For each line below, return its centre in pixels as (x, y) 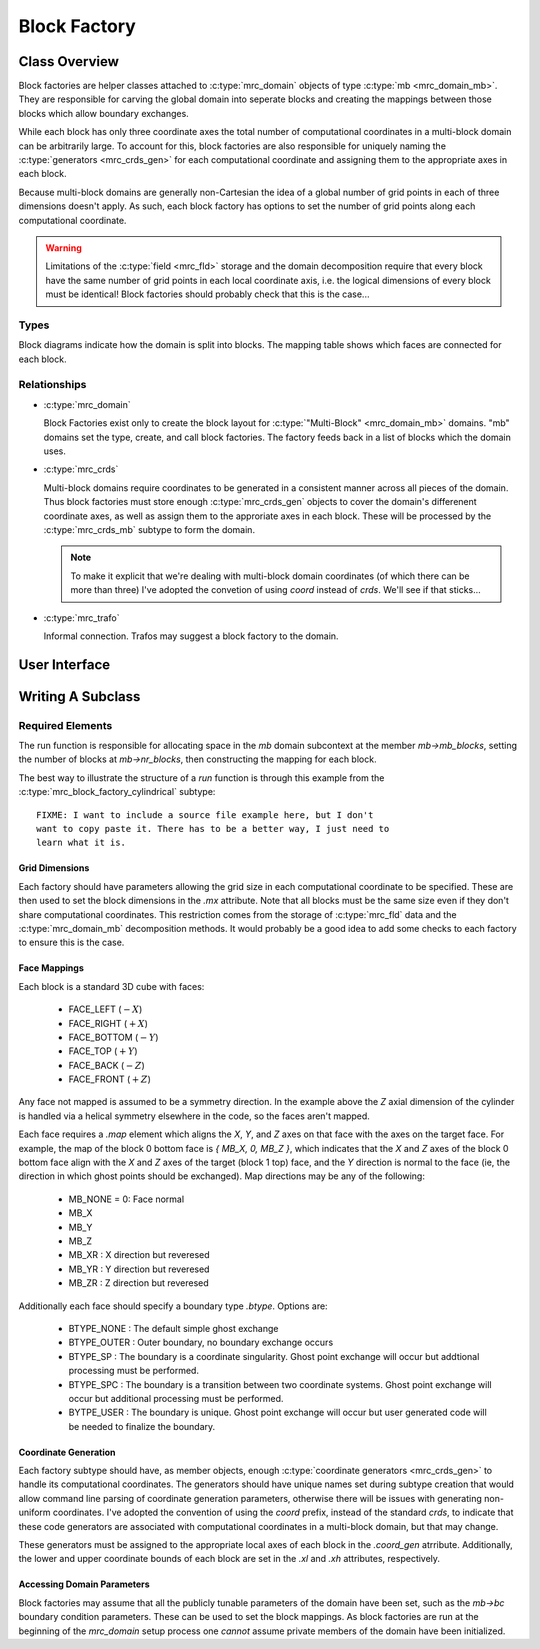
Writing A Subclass (79, 696)
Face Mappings (51, 968)
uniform (34, 1512)
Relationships (52, 385)
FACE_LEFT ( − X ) (105, 1009)
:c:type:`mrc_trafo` (81, 617)
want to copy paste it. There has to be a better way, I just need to (213, 829)
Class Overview (69, 61)
